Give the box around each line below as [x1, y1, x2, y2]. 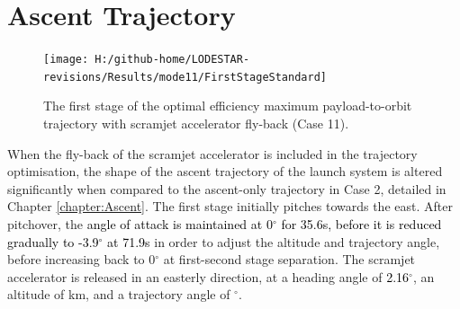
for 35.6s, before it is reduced [281, 215, 442, 233]
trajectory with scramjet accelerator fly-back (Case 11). [43, 114, 349, 133]
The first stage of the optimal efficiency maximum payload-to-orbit [43, 96, 412, 115]
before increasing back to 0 [7, 250, 156, 269]
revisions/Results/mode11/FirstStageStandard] [43, 70, 327, 84]
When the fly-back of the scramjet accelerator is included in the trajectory [7, 144, 418, 163]
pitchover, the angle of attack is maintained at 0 [7, 215, 273, 233]
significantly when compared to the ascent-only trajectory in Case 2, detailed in [7, 179, 446, 198]
